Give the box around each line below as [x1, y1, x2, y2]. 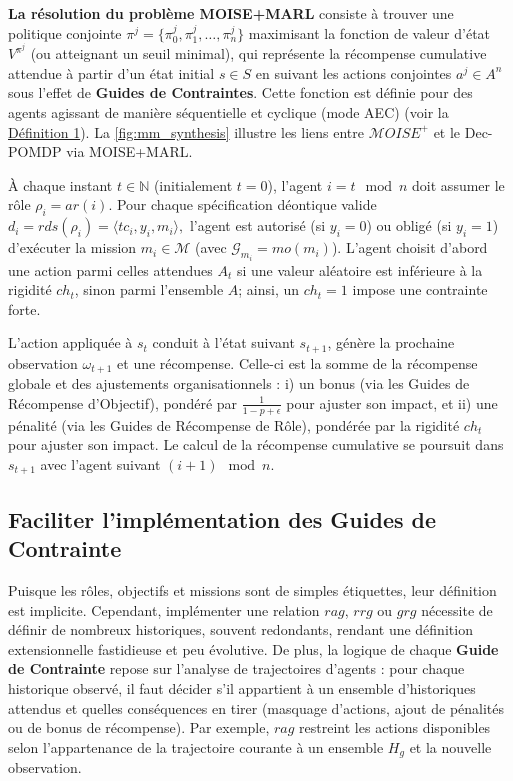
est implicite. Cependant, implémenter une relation [8, 599, 320, 620]
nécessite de [421, 599, 493, 620]
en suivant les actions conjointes [255, 62, 452, 83]
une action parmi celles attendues [8, 259, 213, 280]
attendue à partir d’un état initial [8, 62, 215, 83]
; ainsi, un [238, 279, 300, 300]
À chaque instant [8, 174, 113, 195]
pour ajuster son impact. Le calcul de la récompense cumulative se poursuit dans [8, 434, 504, 455]
